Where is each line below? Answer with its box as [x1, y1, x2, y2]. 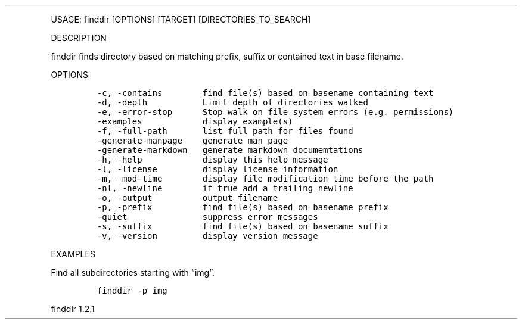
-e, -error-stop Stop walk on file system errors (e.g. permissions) [97, 107, 454, 117]
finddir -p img [97, 286, 167, 295]
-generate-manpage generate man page [97, 136, 288, 145]
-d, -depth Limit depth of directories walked [97, 98, 368, 107]
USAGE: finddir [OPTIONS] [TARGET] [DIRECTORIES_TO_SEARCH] [51, 14, 311, 24]
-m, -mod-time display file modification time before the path [97, 174, 434, 183]
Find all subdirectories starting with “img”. [51, 267, 215, 278]
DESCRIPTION [51, 33, 107, 43]
